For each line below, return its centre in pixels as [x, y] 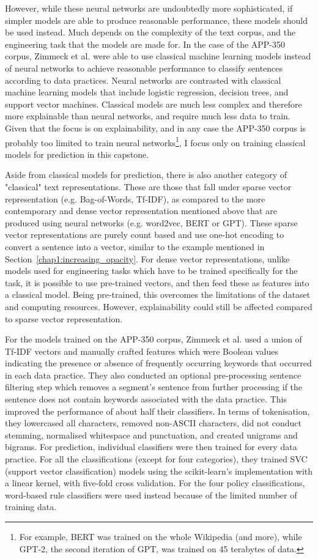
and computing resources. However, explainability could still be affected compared [159, 306]
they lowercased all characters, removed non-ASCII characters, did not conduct [153, 423]
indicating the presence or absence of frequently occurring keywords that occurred [158, 363]
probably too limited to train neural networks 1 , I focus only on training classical [155, 141]
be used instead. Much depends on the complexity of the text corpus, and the [150, 32]
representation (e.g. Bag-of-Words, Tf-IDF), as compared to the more [135, 198]
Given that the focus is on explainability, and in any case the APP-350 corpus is [156, 128]
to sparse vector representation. [64, 318]
